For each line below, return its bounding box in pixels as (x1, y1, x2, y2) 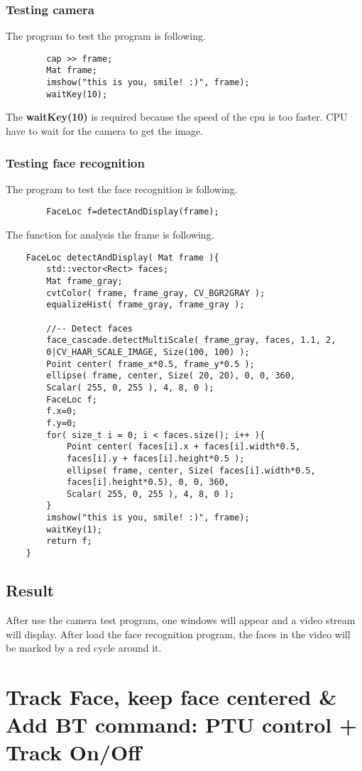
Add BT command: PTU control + (6, 710, 358, 739)
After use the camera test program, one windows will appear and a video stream (6, 612, 356, 627)
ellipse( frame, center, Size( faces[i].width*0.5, (66, 465, 316, 476)
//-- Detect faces (46, 323, 133, 334)
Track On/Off (6, 738, 141, 767)
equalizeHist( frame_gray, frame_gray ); (46, 300, 245, 310)
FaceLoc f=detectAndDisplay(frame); (46, 207, 219, 217)
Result (6, 579, 55, 601)
